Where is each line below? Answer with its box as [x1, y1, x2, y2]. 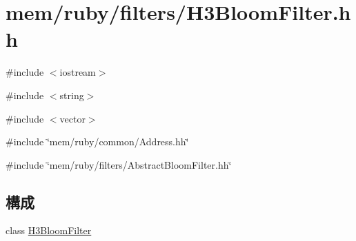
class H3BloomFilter [6, 223, 92, 238]
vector [59, 111, 86, 125]
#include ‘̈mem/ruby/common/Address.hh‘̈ [6, 134, 189, 149]
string [59, 87, 84, 102]
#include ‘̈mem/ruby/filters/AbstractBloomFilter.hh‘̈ [6, 157, 232, 171]
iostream [59, 65, 96, 79]
